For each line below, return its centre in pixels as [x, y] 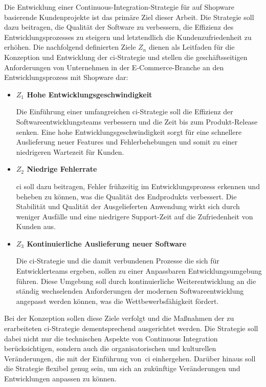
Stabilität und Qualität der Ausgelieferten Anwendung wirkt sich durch [128, 206]
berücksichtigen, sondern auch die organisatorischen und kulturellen [110, 348]
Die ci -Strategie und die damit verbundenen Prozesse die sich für [118, 261]
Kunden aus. [36, 226]
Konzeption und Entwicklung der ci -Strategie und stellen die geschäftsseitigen [126, 57]
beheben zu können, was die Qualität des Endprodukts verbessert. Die [126, 196]
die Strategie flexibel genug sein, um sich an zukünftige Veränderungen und [122, 368]
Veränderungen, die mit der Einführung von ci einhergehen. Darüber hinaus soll [130, 358]
